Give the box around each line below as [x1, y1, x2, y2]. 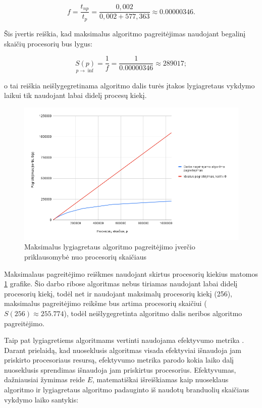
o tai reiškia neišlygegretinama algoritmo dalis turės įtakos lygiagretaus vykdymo [4, 80, 255, 90]
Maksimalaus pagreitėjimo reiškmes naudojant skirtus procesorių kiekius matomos [4, 268, 258, 279]
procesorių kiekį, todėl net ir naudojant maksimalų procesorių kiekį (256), [4, 288, 232, 298]
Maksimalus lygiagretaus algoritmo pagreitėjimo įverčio [24, 241, 195, 252]
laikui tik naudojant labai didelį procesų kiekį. [4, 90, 147, 100]
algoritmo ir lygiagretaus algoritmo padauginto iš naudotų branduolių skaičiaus [4, 384, 249, 395]
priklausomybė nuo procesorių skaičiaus [24, 251, 146, 262]
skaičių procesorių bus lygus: [4, 38, 93, 48]
